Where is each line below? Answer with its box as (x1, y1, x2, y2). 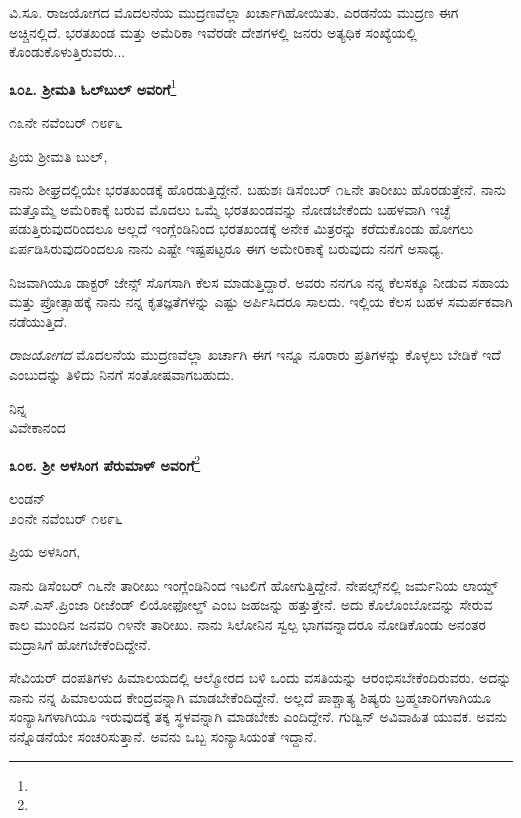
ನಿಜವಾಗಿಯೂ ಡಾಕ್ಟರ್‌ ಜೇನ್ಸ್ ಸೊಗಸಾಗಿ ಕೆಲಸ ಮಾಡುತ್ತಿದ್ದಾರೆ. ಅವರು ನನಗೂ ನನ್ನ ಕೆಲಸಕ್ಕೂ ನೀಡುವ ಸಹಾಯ (9, 271, 509, 292)
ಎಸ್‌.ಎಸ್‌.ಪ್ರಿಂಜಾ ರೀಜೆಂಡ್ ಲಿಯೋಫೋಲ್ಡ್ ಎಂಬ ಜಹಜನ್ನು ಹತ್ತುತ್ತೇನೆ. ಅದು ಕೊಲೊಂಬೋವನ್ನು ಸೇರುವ (9, 594, 493, 615)
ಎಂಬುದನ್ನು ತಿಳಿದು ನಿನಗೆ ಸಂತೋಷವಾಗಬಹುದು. (9, 363, 235, 384)
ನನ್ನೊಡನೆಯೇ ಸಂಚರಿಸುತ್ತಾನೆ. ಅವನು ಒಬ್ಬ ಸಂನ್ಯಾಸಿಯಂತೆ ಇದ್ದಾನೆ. (9, 725, 317, 746)
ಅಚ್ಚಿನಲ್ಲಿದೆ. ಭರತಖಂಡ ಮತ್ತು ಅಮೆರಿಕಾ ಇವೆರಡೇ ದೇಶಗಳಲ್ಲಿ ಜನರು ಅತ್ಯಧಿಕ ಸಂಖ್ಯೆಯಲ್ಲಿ (9, 21, 417, 42)
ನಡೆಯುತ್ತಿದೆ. (9, 310, 68, 331)
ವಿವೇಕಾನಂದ (9, 417, 66, 438)
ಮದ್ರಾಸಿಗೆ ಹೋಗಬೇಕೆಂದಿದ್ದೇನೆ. (9, 633, 151, 654)
